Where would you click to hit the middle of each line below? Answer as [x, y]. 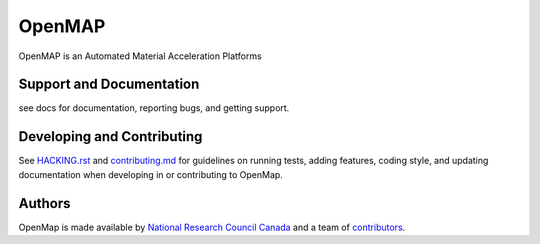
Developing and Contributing [110, 136]
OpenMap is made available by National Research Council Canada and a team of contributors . [212, 227]
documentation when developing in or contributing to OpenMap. [151, 174]
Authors [44, 203]
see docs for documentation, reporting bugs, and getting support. [154, 108]
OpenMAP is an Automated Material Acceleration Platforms [140, 56]
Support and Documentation [109, 84]
